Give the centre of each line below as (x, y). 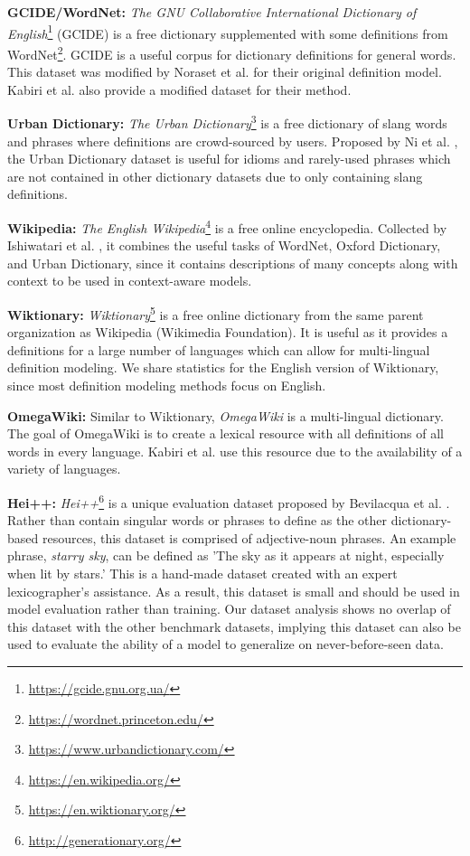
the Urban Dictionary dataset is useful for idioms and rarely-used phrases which (229, 159)
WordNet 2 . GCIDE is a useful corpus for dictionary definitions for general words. (232, 52)
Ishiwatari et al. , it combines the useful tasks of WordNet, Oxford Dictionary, (224, 245)
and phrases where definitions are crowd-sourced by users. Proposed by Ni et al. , (233, 141)
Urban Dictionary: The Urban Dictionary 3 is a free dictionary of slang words (227, 122)
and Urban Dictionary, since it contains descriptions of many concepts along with (233, 263)
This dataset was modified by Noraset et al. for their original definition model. (225, 72)
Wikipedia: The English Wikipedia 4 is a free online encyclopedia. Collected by (227, 226)
